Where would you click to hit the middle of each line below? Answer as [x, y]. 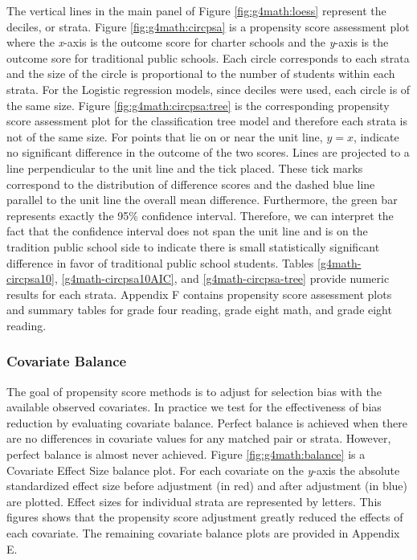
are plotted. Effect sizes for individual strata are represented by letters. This [194, 501]
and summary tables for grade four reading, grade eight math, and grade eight [199, 310]
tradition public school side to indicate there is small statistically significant [193, 246]
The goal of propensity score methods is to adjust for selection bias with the [194, 391]
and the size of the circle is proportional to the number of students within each [201, 74]
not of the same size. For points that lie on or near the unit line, [165, 136]
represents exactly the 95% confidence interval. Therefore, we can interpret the [200, 215]
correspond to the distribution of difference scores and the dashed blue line [191, 184]
